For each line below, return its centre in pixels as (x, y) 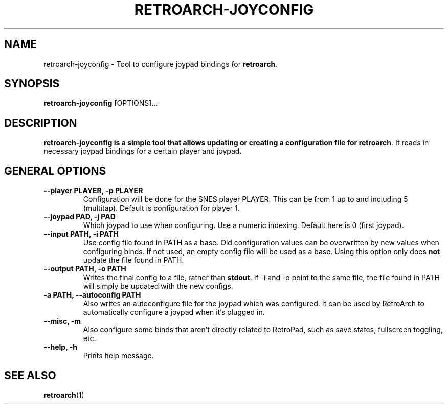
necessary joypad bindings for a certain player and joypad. (143, 151)
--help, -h (60, 347)
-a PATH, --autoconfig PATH (92, 295)
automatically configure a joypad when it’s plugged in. (174, 312)
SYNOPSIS (32, 84)
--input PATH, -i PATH (81, 234)
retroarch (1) (64, 395)
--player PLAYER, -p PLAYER (93, 191)
